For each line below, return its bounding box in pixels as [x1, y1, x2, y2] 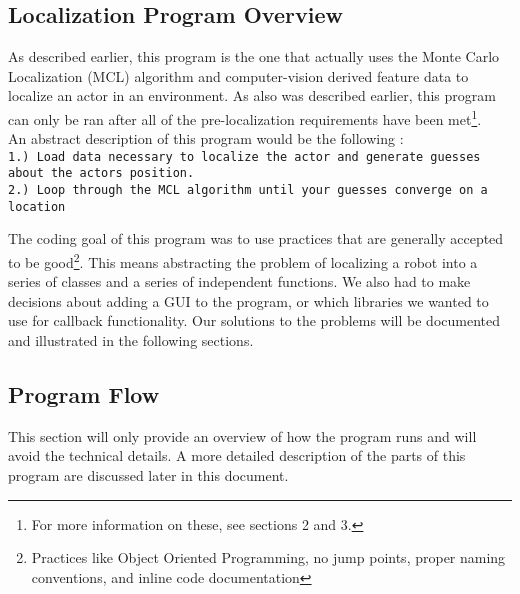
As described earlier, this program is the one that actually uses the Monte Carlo [8, 46, 500, 67]
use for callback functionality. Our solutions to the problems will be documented [8, 310, 501, 331]
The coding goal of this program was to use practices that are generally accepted [8, 228, 504, 249]
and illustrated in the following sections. [8, 330, 254, 351]
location [8, 199, 66, 214]
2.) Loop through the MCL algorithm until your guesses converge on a [8, 183, 488, 198]
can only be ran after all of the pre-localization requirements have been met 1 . [8, 105, 482, 129]
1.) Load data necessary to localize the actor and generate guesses [8, 149, 481, 164]
